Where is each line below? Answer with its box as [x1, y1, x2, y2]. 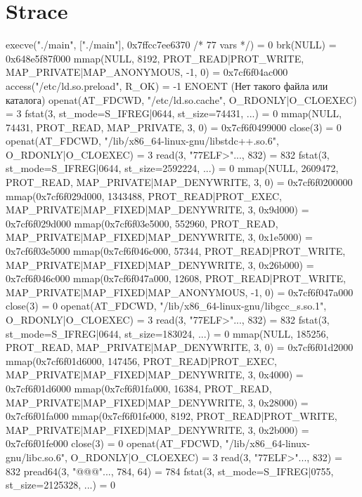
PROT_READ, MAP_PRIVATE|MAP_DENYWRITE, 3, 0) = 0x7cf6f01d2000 [6, 340, 354, 354]
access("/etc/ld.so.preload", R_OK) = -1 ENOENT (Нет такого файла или [6, 78, 328, 93]
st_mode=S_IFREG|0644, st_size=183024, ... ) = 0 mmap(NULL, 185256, [6, 326, 329, 340]
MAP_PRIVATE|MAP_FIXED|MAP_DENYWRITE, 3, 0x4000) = [6, 367, 304, 382]
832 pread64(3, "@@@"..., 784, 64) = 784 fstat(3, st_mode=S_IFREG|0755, [6, 463, 334, 478]
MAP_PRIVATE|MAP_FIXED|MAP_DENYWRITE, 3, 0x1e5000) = [6, 230, 313, 244]
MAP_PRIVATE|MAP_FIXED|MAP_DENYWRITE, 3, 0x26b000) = [6, 257, 314, 272]
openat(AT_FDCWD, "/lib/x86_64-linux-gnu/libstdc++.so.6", [6, 133, 279, 148]
